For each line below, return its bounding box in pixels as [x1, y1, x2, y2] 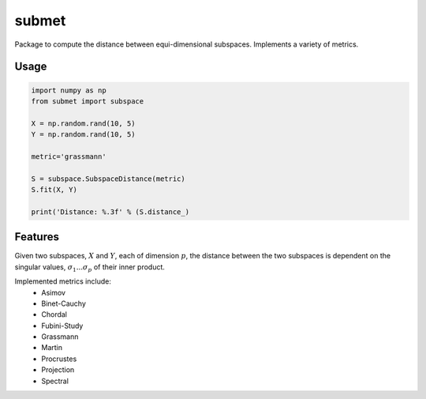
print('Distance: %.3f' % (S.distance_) [31, 207, 189, 216]
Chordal [41, 310, 67, 319]
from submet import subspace [31, 96, 144, 106]
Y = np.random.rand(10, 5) [31, 130, 136, 139]
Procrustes [41, 354, 77, 363]
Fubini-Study [41, 321, 84, 330]
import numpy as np [31, 85, 106, 95]
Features [14, 230, 59, 244]
